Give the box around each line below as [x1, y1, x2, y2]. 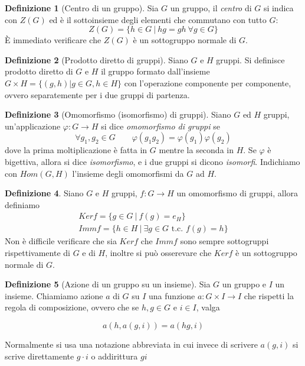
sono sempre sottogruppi [180, 235, 269, 247]
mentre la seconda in [159, 144, 234, 156]
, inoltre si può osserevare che [105, 246, 212, 258]
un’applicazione [5, 119, 61, 132]
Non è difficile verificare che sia [5, 235, 117, 247]
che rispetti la [244, 289, 294, 302]
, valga [196, 301, 220, 313]
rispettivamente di [5, 246, 70, 258]
